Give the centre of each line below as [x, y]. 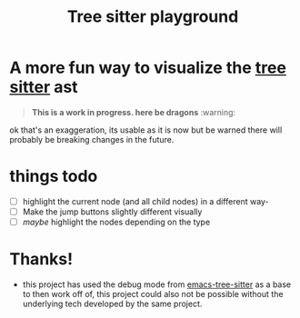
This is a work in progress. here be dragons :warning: [134, 112]
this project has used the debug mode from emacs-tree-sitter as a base [157, 284]
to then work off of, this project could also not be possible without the [153, 294]
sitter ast [44, 87]
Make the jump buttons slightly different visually [112, 212]
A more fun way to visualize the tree [148, 68]
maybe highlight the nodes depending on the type [116, 222]
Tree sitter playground [153, 17]
